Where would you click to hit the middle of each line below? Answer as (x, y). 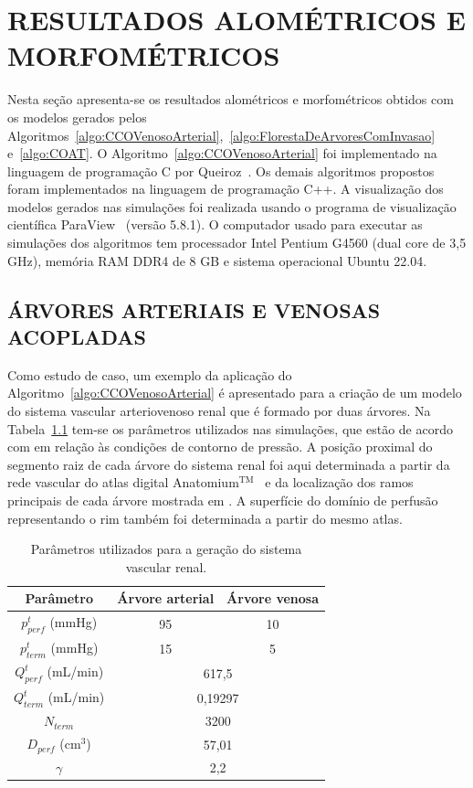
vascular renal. (166, 566)
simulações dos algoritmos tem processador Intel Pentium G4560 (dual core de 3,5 (237, 243)
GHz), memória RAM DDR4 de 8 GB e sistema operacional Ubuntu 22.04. (217, 260)
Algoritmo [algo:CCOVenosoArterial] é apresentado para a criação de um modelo (235, 393)
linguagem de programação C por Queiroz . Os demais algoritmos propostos (221, 170)
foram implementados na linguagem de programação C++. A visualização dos (226, 189)
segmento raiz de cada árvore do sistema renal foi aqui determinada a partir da (229, 464)
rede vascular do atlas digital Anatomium (123, 482)
